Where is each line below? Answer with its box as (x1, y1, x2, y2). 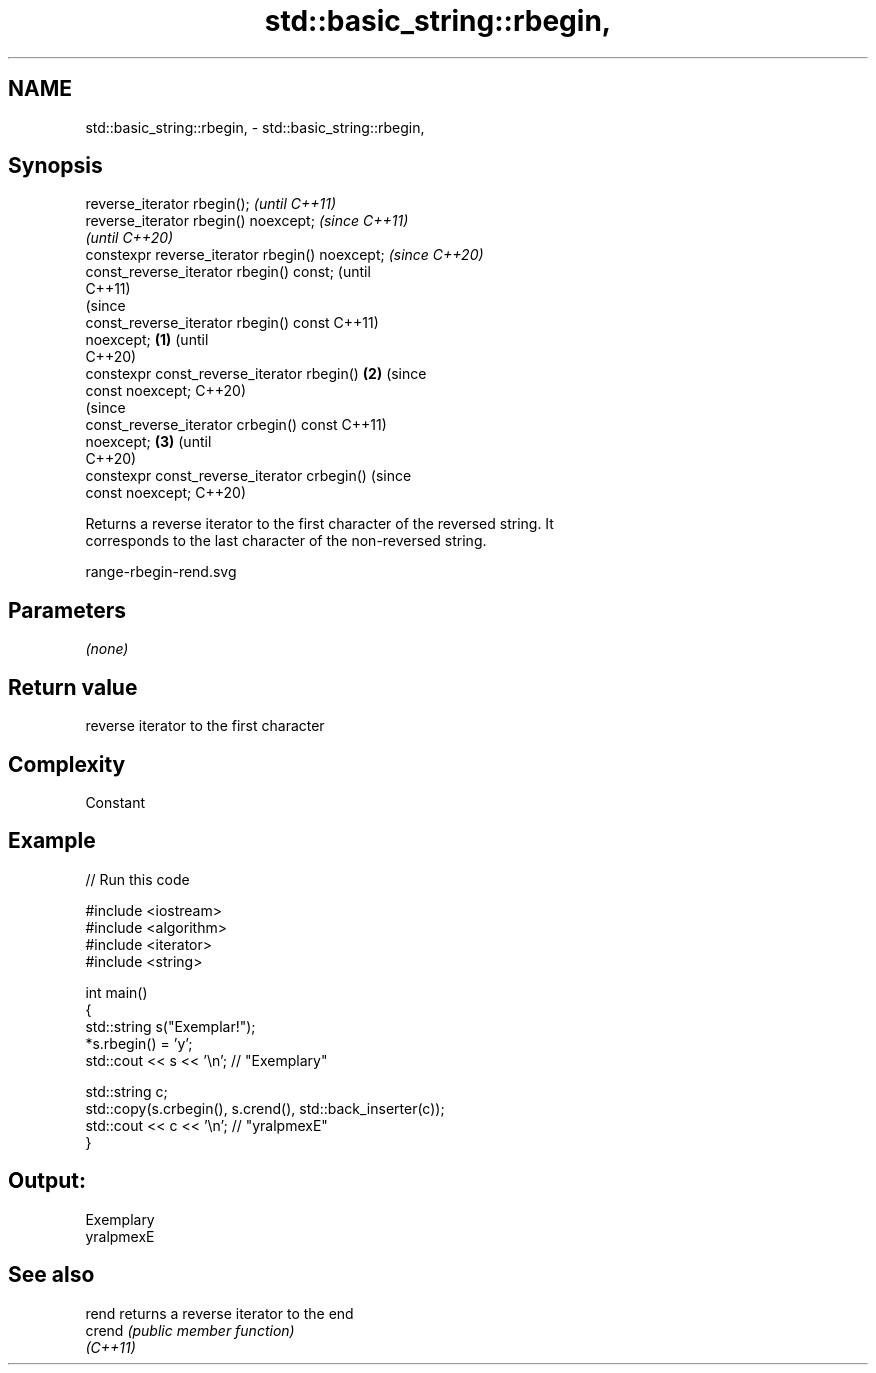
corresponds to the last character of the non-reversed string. (85, 532, 487, 550)
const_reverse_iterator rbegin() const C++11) (85, 314, 379, 332)
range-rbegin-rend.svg (85, 563, 237, 581)
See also (8, 1262, 95, 1288)
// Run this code (85, 870, 190, 888)
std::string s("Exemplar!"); (85, 1017, 256, 1035)
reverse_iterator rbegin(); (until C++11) (85, 195, 337, 213)
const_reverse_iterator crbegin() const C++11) (85, 416, 387, 434)
